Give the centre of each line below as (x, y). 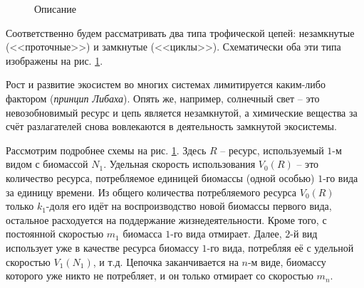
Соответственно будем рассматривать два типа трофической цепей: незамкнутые (180, 32)
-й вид (304, 234)
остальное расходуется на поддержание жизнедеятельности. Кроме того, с (166, 219)
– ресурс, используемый (272, 150)
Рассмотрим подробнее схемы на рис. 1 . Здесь (106, 150)
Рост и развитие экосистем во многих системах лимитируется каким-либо (166, 84)
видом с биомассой (47, 164)
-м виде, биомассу (287, 261)
